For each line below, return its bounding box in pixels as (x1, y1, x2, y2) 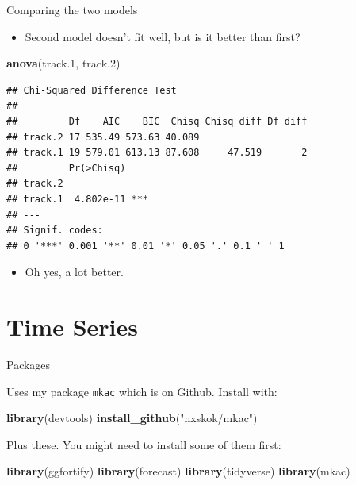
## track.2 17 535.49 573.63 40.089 (6, 131, 200, 143)
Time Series (6, 310, 138, 343)
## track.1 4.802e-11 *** (6, 193, 148, 205)
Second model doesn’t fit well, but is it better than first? (25, 28, 300, 44)
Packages (6, 356, 51, 373)
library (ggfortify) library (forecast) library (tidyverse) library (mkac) (6, 463, 350, 479)
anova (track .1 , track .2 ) (6, 55, 121, 71)
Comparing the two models (6, 2, 138, 17)
